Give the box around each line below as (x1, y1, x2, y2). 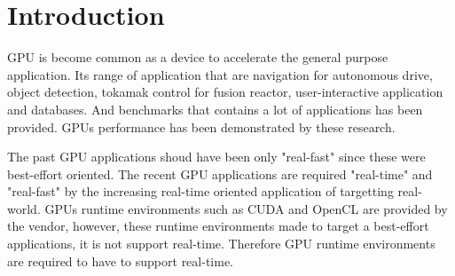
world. (7, 199, 41, 217)
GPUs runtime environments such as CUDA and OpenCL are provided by (44, 199, 448, 217)
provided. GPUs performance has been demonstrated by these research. (7, 117, 396, 136)
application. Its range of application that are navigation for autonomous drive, (7, 65, 433, 83)
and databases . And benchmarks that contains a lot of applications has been (7, 99, 423, 118)
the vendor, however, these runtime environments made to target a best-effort (7, 217, 429, 235)
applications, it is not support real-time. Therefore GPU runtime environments (7, 234, 435, 253)
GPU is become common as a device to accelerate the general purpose (7, 48, 388, 67)
